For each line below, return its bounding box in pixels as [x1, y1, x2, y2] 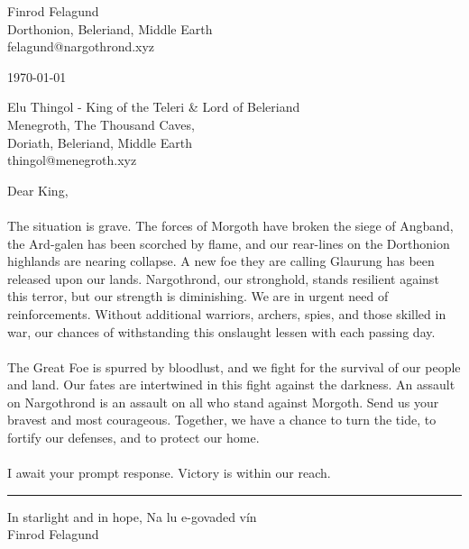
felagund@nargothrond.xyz [7, 37, 155, 56]
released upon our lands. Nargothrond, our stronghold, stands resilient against [7, 269, 439, 288]
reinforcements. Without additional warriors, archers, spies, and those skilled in [7, 304, 446, 323]
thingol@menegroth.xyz [7, 151, 137, 169]
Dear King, [7, 180, 69, 199]
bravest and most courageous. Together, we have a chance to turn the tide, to [7, 410, 437, 429]
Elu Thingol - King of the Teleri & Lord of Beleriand [7, 97, 300, 116]
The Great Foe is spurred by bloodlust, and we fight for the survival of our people [7, 357, 461, 376]
